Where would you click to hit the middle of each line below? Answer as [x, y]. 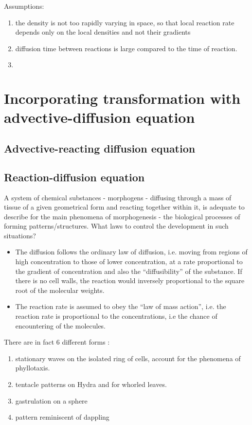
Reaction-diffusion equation [74, 177]
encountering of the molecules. [61, 325]
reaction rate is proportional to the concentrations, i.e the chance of [116, 316]
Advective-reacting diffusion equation [100, 148]
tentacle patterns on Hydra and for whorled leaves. [91, 384]
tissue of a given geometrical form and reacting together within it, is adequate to [124, 207]
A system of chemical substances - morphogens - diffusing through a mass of [118, 197]
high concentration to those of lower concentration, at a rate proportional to [129, 261]
